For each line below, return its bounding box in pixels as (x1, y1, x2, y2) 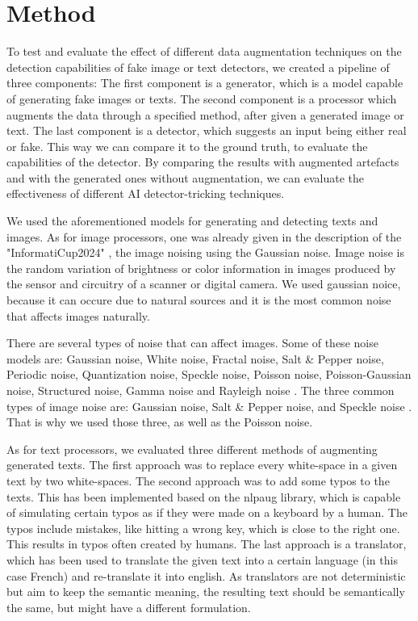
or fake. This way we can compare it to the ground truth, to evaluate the (6, 137, 368, 154)
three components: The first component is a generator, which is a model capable (6, 74, 403, 91)
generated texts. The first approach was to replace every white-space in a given (6, 456, 398, 473)
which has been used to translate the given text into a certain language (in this (6, 551, 398, 568)
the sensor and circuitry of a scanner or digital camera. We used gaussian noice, (6, 275, 401, 292)
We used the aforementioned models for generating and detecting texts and (6, 212, 378, 229)
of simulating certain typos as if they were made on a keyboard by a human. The (6, 504, 408, 521)
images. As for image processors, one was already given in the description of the (6, 228, 402, 245)
